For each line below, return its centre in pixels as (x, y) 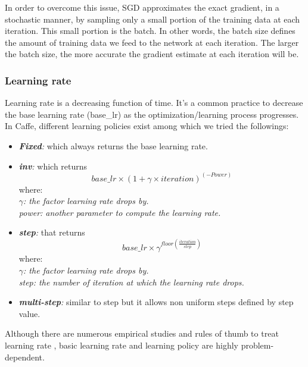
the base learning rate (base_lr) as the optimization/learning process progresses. (152, 114)
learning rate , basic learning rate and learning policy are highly (122, 345)
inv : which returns (53, 166)
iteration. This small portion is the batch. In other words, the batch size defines (150, 31)
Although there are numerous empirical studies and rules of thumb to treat (142, 333)
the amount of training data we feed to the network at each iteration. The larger (152, 42)
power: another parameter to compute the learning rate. (120, 212)
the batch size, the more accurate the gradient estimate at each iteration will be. (152, 54)
